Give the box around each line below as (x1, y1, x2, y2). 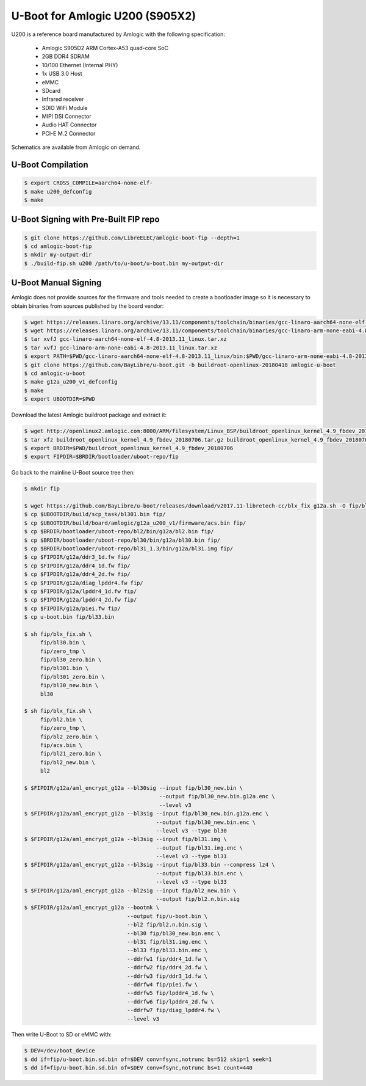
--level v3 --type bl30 (156, 827, 227, 834)
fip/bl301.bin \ (40, 665, 89, 672)
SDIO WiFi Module (41, 104, 88, 111)
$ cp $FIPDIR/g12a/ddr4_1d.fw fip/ (24, 562, 131, 569)
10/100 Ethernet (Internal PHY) (41, 61, 118, 68)
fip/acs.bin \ (40, 742, 82, 748)
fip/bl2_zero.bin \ (40, 733, 99, 740)
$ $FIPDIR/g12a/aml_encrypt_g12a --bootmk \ (24, 904, 160, 911)
